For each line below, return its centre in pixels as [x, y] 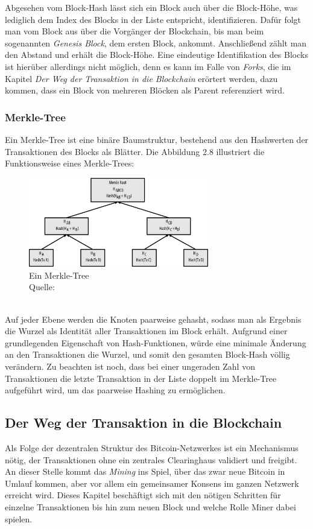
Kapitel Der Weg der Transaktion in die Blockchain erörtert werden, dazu [141, 78]
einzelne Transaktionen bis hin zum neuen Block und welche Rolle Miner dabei [150, 506]
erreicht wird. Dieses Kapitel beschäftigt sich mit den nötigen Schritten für [143, 495]
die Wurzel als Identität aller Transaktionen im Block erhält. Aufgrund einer [146, 331]
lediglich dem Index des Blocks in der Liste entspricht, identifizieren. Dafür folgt [153, 19]
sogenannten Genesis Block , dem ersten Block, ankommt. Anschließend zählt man [156, 43]
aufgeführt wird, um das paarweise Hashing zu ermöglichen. [115, 390]
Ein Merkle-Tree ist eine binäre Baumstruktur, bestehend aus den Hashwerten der [157, 139]
